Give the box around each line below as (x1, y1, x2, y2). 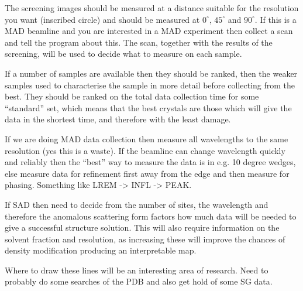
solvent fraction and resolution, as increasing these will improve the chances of (5, 232, 285, 245)
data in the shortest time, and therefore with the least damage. (5, 113, 231, 125)
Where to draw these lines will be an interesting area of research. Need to (5, 263, 268, 276)
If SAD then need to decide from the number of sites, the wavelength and (5, 198, 268, 210)
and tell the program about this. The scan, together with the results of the (5, 36, 273, 48)
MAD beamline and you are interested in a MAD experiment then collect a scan (5, 25, 293, 37)
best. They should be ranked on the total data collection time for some (5, 90, 259, 102)
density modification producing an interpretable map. (5, 244, 197, 256)
